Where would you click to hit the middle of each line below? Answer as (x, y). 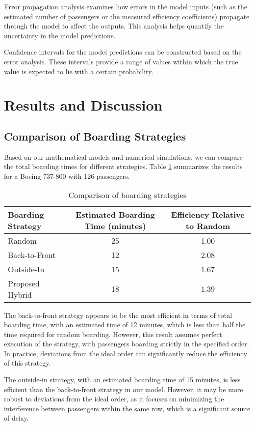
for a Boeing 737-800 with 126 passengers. (67, 176)
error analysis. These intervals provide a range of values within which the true (121, 61)
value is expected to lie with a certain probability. (79, 71)
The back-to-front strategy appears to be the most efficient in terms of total (118, 315)
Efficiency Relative (208, 214)
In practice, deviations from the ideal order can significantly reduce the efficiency (126, 353)
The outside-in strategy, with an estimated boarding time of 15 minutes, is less (122, 380)
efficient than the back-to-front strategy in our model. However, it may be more (124, 389)
